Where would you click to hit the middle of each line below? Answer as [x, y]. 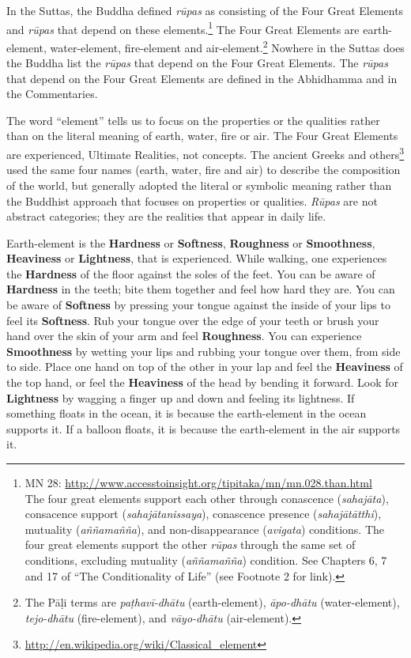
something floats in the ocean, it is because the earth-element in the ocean [187, 413]
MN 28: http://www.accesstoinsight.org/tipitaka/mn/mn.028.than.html [198, 482]
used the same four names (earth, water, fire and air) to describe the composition [204, 170]
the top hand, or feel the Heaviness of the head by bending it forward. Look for [202, 382]
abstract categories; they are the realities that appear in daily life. [166, 216]
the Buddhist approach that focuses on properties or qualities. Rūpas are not [192, 200]
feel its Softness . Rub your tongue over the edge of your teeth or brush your [193, 320]
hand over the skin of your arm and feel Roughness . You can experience [184, 336]
